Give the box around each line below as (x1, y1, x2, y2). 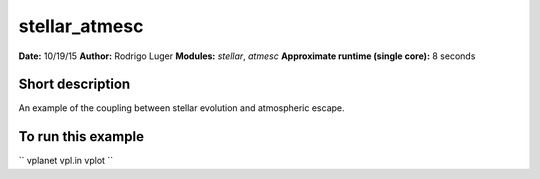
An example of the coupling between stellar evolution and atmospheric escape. (18, 102, 345, 114)
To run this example (18, 128, 145, 145)
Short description (18, 76, 131, 93)
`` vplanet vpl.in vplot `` (18, 155, 114, 167)
